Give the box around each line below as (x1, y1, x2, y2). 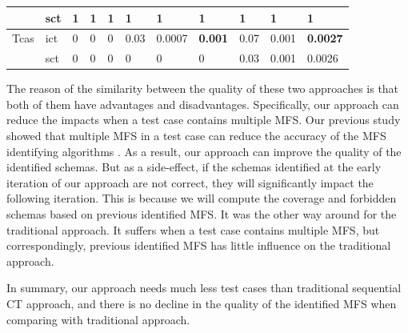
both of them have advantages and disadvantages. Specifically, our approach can (6, 95, 399, 112)
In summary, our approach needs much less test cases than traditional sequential (6, 279, 402, 296)
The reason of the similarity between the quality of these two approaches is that (6, 80, 399, 97)
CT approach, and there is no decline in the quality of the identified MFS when (6, 295, 397, 311)
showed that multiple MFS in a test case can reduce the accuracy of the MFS (6, 127, 386, 144)
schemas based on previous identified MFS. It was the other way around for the (6, 206, 397, 223)
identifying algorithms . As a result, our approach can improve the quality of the (6, 142, 402, 159)
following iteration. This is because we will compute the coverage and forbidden (6, 190, 397, 207)
